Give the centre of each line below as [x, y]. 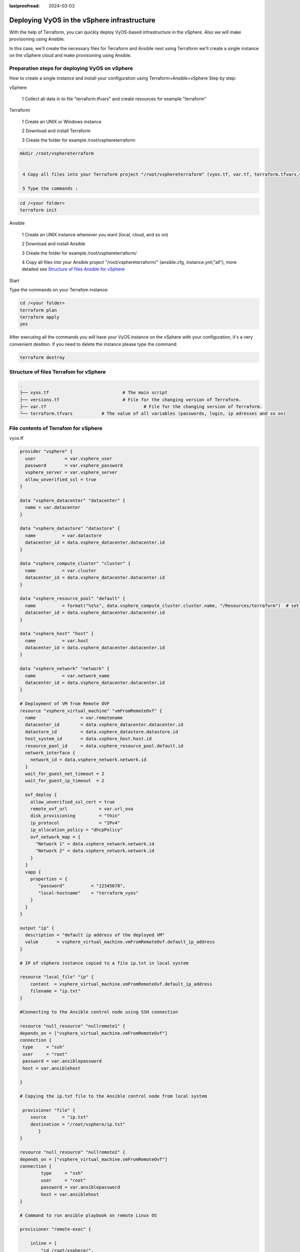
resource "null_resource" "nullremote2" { [72, 1152]
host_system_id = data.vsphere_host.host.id [88, 739]
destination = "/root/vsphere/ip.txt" [78, 1124]
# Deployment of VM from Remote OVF [65, 704]
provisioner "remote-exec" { [55, 1229]
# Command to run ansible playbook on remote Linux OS [88, 1215]
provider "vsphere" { [46, 451]
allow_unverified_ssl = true [61, 479]
